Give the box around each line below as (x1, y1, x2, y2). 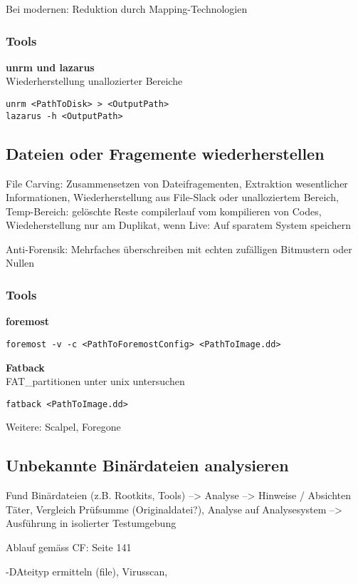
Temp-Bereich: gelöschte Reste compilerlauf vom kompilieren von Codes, (6, 203, 322, 218)
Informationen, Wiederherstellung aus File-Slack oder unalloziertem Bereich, (6, 190, 339, 205)
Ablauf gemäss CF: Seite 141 (6, 539, 132, 554)
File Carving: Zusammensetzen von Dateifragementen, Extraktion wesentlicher (6, 175, 348, 190)
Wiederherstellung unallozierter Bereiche (6, 73, 183, 88)
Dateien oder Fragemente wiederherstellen (6, 142, 325, 164)
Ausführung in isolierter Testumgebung (6, 516, 177, 531)
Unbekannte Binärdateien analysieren (6, 454, 289, 476)
